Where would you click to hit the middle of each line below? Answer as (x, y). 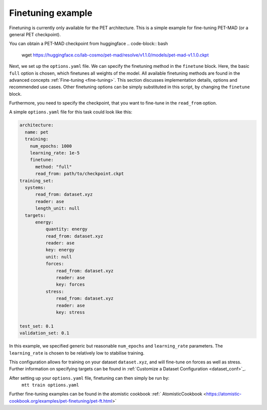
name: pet (37, 132)
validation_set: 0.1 (44, 333)
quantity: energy (66, 229)
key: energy (60, 250)
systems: (35, 187)
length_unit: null (58, 208)
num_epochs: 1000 (51, 146)
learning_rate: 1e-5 (55, 153)
